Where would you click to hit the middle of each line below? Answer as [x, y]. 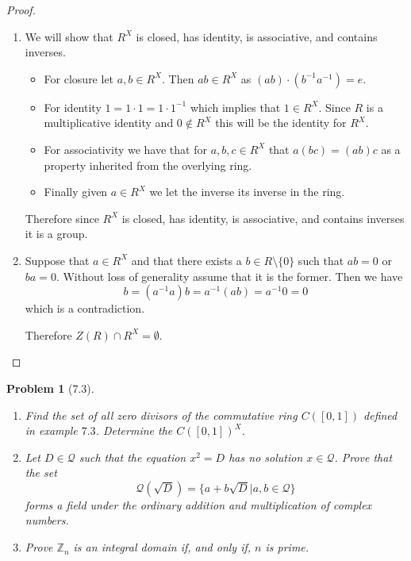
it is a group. [56, 234]
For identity [73, 107]
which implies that [235, 107]
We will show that [69, 36]
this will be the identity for [281, 123]
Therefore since [62, 218]
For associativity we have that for [125, 149]
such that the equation [133, 457]
